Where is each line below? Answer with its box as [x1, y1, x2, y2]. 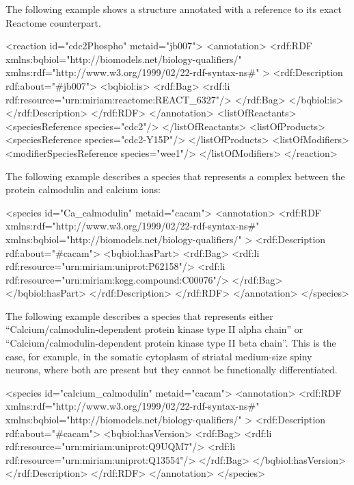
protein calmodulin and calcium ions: [5, 182, 161, 197]
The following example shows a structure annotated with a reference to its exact [5, 2, 342, 16]
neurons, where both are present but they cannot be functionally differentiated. [5, 362, 338, 377]
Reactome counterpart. [5, 15, 101, 29]
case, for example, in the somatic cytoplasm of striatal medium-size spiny [5, 349, 312, 363]
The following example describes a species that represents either [5, 308, 273, 323]
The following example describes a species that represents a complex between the [5, 169, 345, 183]
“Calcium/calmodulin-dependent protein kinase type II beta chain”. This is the [5, 336, 336, 350]
